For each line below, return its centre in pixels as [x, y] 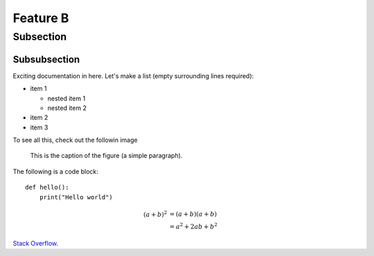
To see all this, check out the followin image [75, 140]
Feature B [41, 18]
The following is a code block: [55, 171]
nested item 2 [67, 108]
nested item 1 [66, 98]
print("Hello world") [76, 197]
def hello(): [47, 188]
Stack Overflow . [36, 243]
